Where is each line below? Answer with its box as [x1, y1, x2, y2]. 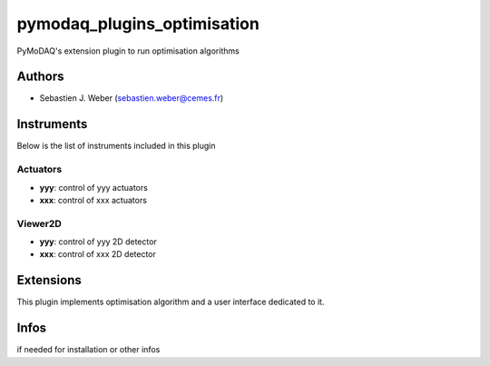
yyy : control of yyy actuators [39, 182, 149, 193]
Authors [16, 69, 64, 84]
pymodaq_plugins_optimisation [16, 14, 260, 34]
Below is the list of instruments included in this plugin [16, 141, 217, 152]
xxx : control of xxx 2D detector [39, 249, 156, 260]
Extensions [16, 272, 82, 288]
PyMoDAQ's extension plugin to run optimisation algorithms [16, 45, 240, 56]
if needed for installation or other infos [16, 344, 161, 355]
